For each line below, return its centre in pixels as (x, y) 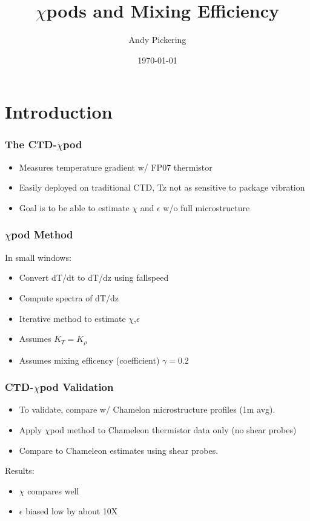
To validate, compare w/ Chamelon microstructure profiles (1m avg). (147, 409)
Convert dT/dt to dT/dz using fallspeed (94, 277)
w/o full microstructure (206, 207)
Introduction (59, 112)
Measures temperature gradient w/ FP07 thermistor (116, 167)
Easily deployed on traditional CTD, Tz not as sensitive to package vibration (162, 187)
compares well (53, 490)
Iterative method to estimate (72, 318)
